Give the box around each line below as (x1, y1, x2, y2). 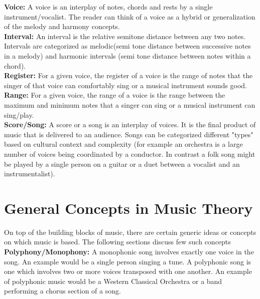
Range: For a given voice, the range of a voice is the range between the (4, 90, 225, 100)
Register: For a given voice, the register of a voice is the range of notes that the (4, 70, 253, 81)
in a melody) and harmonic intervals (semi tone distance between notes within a (4, 50, 251, 61)
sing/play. (4, 109, 34, 120)
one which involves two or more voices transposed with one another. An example (4, 266, 252, 276)
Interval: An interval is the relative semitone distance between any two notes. (4, 31, 246, 41)
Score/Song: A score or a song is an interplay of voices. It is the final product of (4, 119, 256, 130)
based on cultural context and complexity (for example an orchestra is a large (4, 139, 243, 149)
